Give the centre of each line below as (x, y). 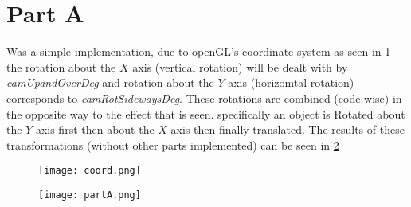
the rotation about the (61, 66)
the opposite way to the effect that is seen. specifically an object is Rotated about (206, 113)
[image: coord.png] (90, 171)
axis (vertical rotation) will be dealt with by (240, 66)
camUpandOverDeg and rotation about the (110, 82)
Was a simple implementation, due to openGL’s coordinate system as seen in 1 (199, 51)
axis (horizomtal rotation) (291, 82)
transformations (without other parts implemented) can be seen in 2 (173, 145)
